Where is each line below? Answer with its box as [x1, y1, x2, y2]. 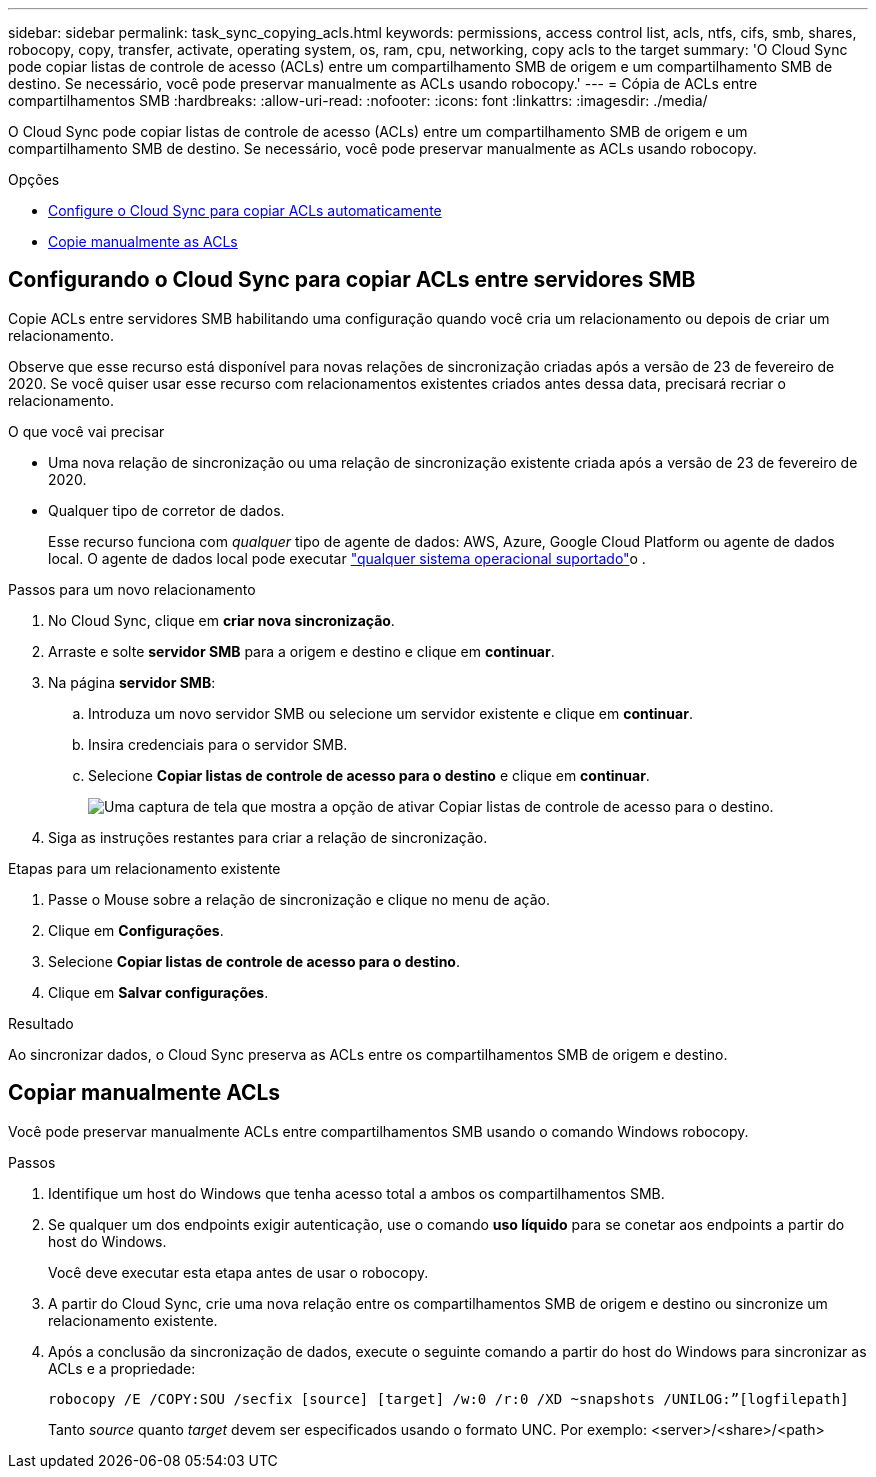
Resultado [8, 1014, 74, 1032]
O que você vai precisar [8, 422, 165, 440]
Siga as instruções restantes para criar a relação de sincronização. [48, 828, 488, 846]
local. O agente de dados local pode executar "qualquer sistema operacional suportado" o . [48, 549, 646, 567]
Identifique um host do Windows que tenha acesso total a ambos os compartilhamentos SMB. [48, 1184, 665, 1202]
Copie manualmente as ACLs [48, 233, 238, 250]
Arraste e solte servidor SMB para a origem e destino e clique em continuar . [48, 642, 555, 660]
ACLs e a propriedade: [48, 1359, 196, 1377]
